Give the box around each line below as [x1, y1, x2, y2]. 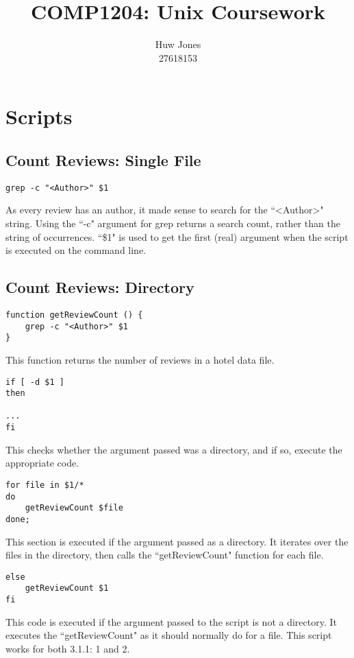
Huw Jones [155, 37, 201, 51]
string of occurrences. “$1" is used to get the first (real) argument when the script [5, 229, 349, 244]
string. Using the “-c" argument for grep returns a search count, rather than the [5, 215, 340, 230]
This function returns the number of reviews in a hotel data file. [5, 352, 275, 366]
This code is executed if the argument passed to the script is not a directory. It [5, 614, 337, 628]
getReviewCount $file [25, 503, 123, 513]
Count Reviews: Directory [5, 277, 194, 298]
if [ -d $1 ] [5, 377, 64, 387]
